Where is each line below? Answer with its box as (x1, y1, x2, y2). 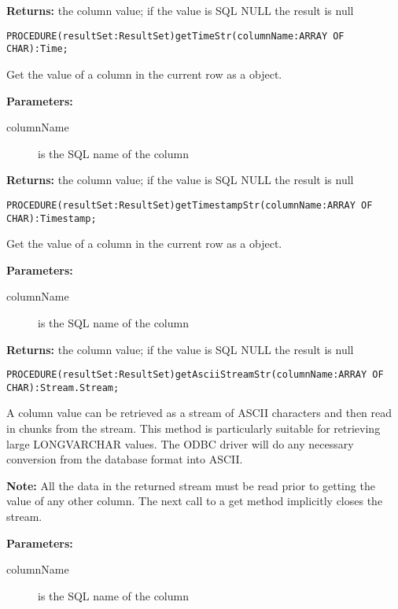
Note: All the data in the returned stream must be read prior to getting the (6, 477, 375, 493)
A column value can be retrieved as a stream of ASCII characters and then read (6, 404, 392, 421)
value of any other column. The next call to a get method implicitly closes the (6, 493, 383, 509)
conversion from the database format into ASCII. (6, 451, 243, 467)
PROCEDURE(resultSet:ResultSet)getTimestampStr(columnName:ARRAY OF (6, 199, 373, 211)
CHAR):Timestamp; (6, 212, 97, 224)
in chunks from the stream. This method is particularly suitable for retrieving (6, 420, 381, 437)
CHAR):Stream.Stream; (6, 382, 120, 393)
